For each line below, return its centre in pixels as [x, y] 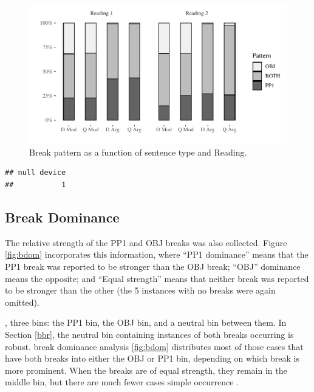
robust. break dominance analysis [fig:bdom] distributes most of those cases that [154, 346]
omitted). [22, 302]
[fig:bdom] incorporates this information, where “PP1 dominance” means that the [157, 254]
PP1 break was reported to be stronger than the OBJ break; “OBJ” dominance [153, 266]
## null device [36, 173]
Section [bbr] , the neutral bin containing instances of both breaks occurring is [149, 335]
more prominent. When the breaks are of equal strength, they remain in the [146, 370]
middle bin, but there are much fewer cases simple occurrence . [122, 382]
